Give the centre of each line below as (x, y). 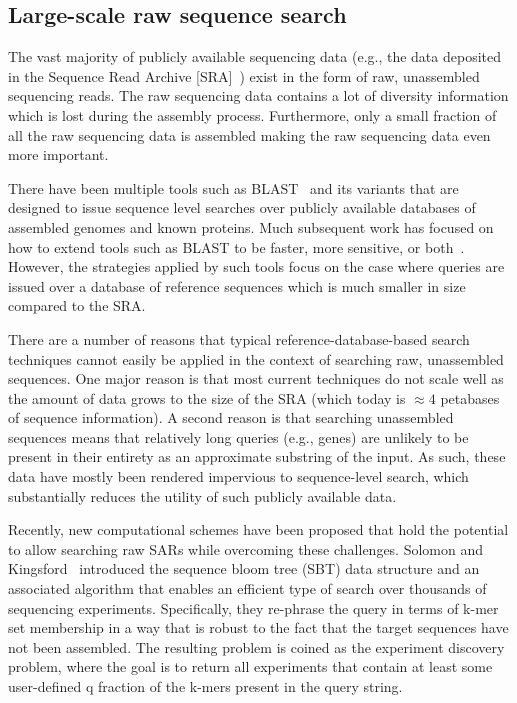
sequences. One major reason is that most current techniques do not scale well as (256, 378)
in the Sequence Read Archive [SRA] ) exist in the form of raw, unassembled (244, 75)
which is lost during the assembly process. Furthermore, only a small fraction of (252, 114)
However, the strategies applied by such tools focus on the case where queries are (256, 266)
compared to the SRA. (77, 305)
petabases (470, 397)
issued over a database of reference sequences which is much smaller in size (237, 285)
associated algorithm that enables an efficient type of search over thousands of (247, 588)
